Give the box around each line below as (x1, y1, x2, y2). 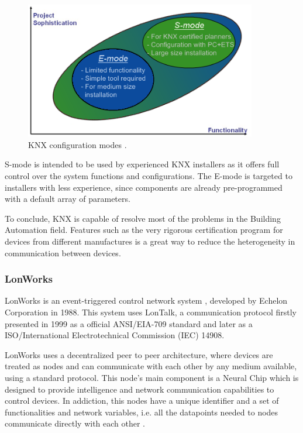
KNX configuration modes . (28, 138, 127, 150)
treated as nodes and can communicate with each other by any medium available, (5, 360, 297, 372)
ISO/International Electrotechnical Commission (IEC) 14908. (5, 329, 225, 341)
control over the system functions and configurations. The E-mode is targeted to (5, 170, 292, 182)
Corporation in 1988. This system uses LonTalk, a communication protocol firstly (5, 306, 297, 318)
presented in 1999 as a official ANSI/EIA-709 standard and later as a (5, 317, 253, 329)
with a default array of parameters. (5, 193, 130, 205)
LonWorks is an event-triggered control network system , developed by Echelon (5, 294, 288, 307)
